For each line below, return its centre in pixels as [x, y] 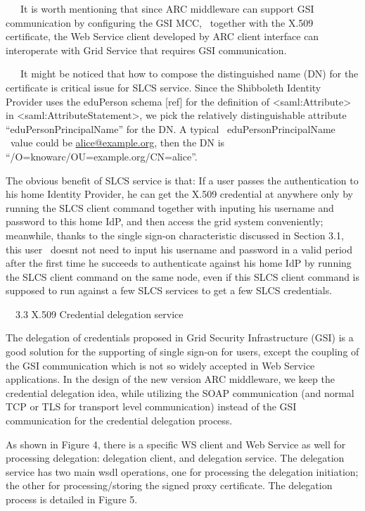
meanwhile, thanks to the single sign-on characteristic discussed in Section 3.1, [175, 235]
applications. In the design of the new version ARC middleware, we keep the [170, 379]
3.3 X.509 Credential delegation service [99, 314]
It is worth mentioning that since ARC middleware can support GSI [167, 8]
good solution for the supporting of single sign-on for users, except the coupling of [182, 352]
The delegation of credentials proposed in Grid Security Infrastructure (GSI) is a [180, 337]
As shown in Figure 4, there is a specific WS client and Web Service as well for [176, 444]
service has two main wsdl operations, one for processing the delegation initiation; [182, 471]
